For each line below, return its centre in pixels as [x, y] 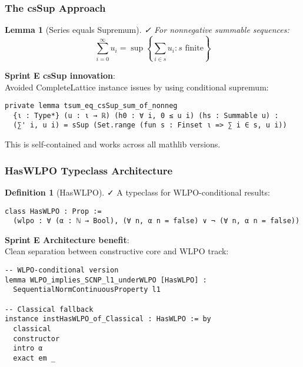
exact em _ [34, 358]
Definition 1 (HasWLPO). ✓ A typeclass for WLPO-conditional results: [137, 192]
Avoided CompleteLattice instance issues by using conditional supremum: [137, 87]
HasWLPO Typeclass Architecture [89, 170]
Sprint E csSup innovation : [60, 75]
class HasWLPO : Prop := [53, 211]
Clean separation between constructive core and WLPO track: [117, 251]
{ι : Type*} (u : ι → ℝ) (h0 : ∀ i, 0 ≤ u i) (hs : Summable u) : [146, 115]
